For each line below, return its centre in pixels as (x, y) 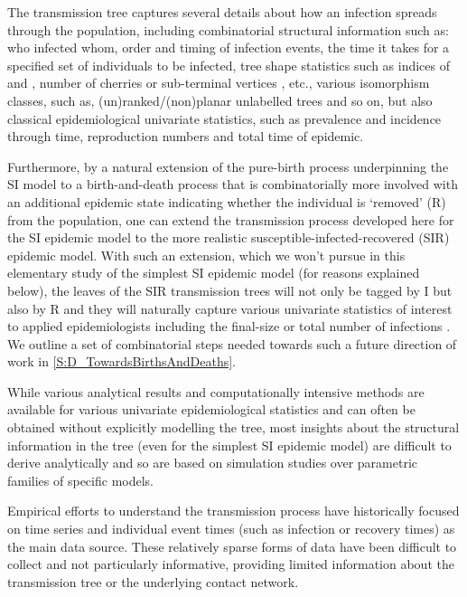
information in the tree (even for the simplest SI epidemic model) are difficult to (229, 445)
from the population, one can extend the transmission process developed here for (231, 219)
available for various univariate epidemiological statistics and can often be (211, 409)
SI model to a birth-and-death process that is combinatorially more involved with (233, 184)
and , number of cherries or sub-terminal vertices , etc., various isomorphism (219, 83)
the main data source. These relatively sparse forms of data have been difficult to (232, 546)
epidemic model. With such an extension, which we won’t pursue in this (206, 255)
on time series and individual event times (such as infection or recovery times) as (231, 529)
